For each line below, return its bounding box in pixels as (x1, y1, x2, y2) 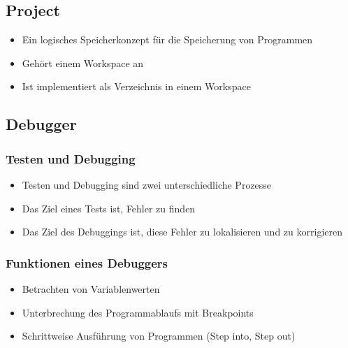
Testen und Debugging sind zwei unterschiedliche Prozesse (22, 177, 272, 191)
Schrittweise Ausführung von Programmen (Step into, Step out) (22, 328, 296, 343)
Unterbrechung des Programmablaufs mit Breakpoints (22, 305, 254, 319)
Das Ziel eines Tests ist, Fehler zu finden (22, 201, 196, 215)
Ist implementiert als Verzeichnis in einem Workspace (22, 79, 251, 94)
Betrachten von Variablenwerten (22, 281, 160, 296)
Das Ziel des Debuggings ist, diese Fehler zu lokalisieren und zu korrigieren (22, 224, 342, 239)
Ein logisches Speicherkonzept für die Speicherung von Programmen (22, 32, 313, 47)
